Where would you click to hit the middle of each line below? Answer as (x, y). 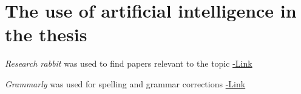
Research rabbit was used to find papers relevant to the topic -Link (129, 63)
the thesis (46, 34)
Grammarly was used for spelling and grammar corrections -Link (125, 83)
